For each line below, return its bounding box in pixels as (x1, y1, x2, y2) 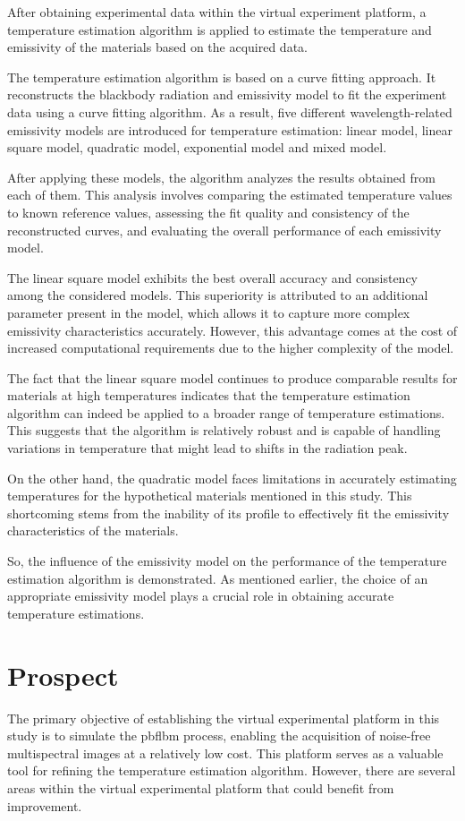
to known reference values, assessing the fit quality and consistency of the (7, 202, 410, 221)
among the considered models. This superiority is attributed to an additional (7, 286, 428, 304)
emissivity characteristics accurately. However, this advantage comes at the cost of (7, 321, 458, 339)
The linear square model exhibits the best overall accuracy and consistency (7, 268, 418, 286)
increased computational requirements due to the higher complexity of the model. (7, 338, 454, 357)
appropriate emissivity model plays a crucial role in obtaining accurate (7, 586, 394, 605)
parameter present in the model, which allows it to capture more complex (7, 303, 410, 321)
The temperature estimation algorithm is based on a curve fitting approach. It (7, 67, 436, 86)
